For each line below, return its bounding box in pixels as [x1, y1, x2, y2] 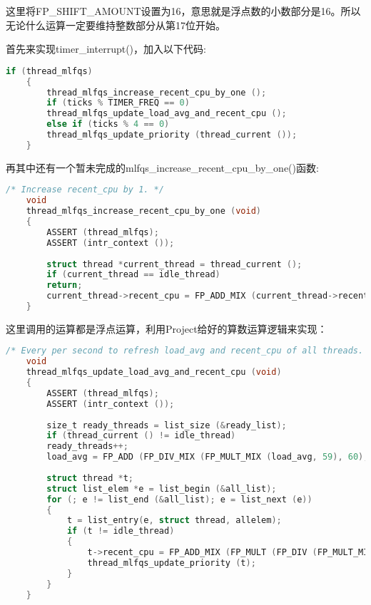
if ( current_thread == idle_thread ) [46, 269, 220, 280]
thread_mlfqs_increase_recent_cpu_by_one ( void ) [26, 206, 261, 217]
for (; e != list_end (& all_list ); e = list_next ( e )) [46, 494, 312, 505]
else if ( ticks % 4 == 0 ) [46, 119, 170, 130]
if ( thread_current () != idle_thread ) [46, 430, 236, 441]
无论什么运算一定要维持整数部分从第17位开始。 [6, 17, 225, 32]
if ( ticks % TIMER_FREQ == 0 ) [46, 98, 190, 108]
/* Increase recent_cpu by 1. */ [6, 185, 164, 195]
